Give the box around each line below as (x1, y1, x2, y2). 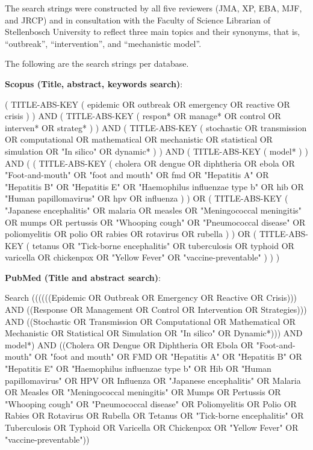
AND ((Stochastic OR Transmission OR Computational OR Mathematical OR (5, 315, 296, 327)
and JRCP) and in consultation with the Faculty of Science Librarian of (5, 13, 271, 26)
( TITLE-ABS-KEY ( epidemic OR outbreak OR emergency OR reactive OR (5, 97, 290, 110)
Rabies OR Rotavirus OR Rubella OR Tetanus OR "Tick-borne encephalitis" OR (5, 409, 304, 422)
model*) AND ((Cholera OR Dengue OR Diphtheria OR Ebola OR (5, 338, 254, 351)
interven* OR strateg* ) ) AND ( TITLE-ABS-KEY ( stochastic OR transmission (5, 121, 307, 134)
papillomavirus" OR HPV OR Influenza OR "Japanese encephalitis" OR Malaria (5, 374, 301, 386)
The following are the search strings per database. (5, 57, 189, 70)
